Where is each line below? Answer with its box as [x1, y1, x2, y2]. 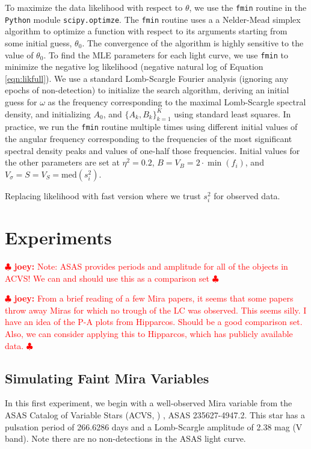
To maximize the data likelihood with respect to [5, 1, 183, 13]
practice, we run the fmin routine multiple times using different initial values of [5, 120, 298, 133]
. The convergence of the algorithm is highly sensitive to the [82, 36, 304, 49]
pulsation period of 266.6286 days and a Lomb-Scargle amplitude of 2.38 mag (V [5, 420, 303, 433]
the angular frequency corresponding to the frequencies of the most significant [5, 132, 292, 144]
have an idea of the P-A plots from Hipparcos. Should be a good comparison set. [5, 315, 303, 328]
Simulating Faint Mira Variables [5, 368, 209, 387]
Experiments [5, 225, 112, 250]
